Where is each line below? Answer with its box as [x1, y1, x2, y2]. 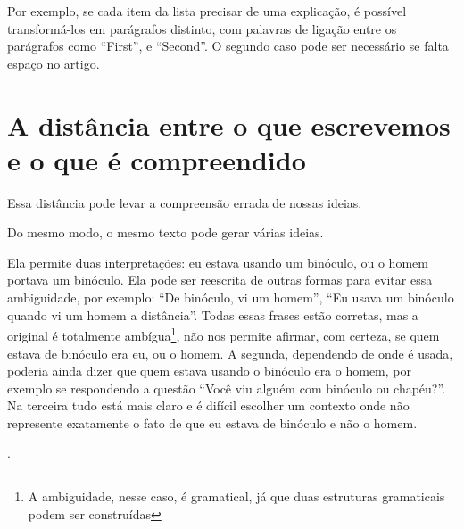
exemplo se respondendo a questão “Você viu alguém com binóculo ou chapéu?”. [7, 378, 446, 397]
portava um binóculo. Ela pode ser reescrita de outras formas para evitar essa [7, 270, 433, 289]
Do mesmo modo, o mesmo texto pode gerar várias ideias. [7, 223, 324, 242]
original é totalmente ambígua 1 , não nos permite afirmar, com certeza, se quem [7, 324, 440, 344]
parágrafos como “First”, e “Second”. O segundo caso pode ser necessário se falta [7, 37, 449, 55]
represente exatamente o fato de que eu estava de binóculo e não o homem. [7, 413, 418, 432]
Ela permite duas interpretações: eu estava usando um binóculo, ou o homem [7, 252, 428, 271]
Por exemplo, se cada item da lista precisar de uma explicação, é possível [7, 2, 407, 20]
